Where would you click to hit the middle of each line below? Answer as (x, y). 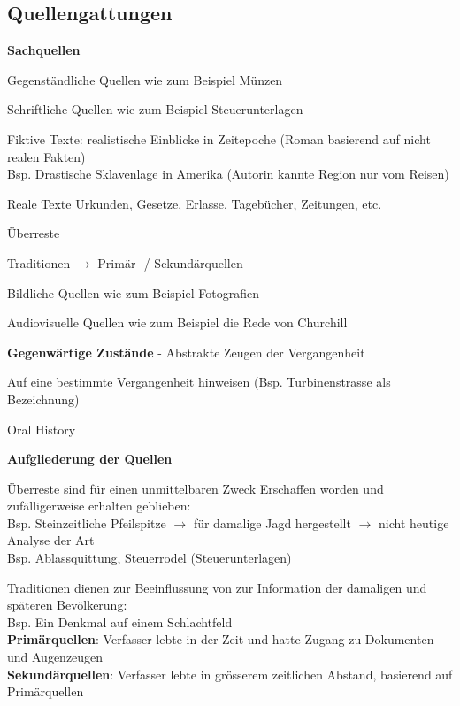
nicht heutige (414, 522)
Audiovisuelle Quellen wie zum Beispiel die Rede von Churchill (177, 322)
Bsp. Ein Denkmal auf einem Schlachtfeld (120, 622)
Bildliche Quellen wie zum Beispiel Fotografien (133, 292)
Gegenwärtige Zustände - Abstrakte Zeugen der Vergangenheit (186, 352)
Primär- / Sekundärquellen (170, 262)
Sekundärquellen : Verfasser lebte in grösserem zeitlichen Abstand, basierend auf (230, 674)
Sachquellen (44, 50)
